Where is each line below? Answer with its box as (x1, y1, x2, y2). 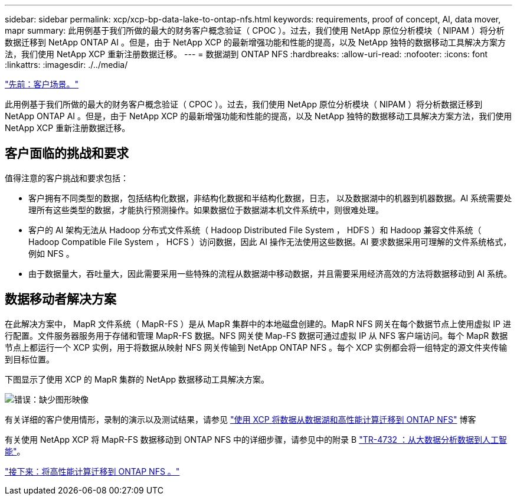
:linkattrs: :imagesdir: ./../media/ (5, 60, 128, 70)
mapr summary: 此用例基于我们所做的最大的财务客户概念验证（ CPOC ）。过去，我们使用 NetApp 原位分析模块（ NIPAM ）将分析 (5, 25, 505, 35)
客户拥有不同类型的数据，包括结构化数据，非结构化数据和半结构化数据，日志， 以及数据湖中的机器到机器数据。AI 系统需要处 (28, 192, 512, 203)
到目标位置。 (5, 354, 54, 364)
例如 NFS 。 (28, 248, 74, 259)
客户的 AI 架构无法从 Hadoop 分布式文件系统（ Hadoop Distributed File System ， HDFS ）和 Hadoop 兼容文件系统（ (28, 224, 482, 235)
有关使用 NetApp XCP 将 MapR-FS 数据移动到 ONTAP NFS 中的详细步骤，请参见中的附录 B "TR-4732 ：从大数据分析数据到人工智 (5, 434, 508, 445)
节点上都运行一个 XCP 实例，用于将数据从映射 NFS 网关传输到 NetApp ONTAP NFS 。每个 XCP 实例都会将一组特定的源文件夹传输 (5, 342, 508, 352)
